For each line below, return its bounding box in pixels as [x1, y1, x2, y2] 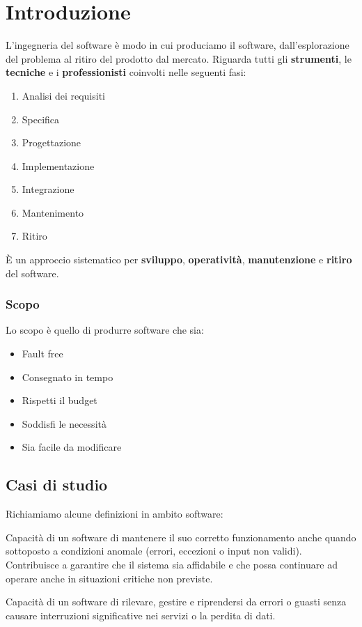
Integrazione [22, 182, 74, 196]
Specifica [22, 111, 60, 126]
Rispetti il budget [22, 393, 97, 408]
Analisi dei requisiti [22, 88, 106, 102]
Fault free [22, 346, 63, 361]
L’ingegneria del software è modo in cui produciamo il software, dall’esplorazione [6, 38, 349, 52]
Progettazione [22, 135, 81, 150]
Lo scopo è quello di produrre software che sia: [6, 323, 204, 337]
